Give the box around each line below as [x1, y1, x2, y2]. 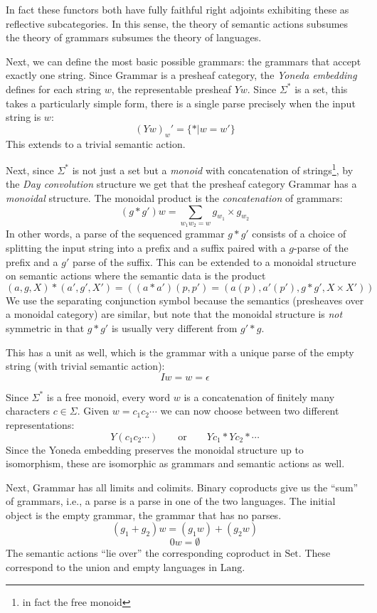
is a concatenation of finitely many [184, 389, 335, 404]
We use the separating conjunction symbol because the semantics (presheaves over [6, 292, 364, 307]
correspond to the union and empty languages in [6, 560, 217, 575]
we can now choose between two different [160, 403, 339, 418]
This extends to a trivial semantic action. [6, 136, 186, 151]
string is [6, 110, 41, 124]
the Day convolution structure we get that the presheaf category [6, 176, 285, 191]
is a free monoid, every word [46, 389, 171, 404]
